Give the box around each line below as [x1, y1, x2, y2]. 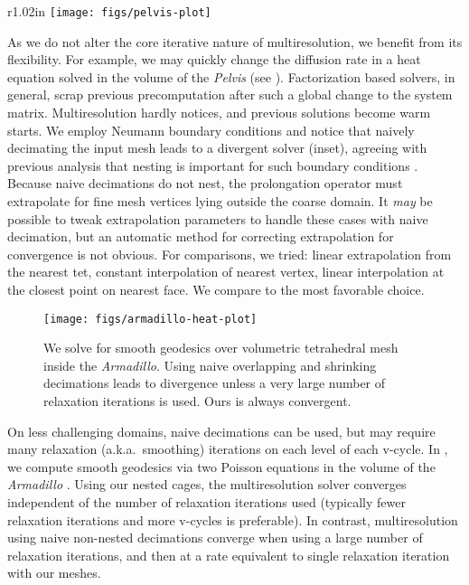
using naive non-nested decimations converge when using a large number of [7, 528, 423, 547]
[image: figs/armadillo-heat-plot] [43, 312, 258, 326]
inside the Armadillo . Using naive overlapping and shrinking [43, 355, 377, 374]
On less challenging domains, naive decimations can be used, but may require [7, 421, 436, 440]
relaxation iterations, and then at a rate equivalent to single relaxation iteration [7, 545, 450, 564]
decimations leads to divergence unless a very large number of [43, 373, 386, 392]
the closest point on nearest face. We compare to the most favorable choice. [7, 279, 425, 298]
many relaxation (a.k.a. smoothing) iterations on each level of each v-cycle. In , [7, 439, 448, 458]
